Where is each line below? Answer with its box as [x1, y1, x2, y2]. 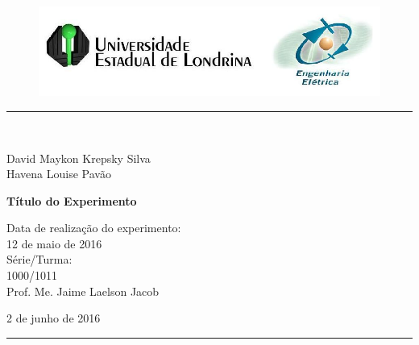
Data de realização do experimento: [6, 219, 181, 236]
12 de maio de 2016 [6, 235, 102, 251]
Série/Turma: [6, 251, 73, 268]
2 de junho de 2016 [6, 310, 101, 326]
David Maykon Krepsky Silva [6, 149, 151, 166]
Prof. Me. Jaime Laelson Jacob [6, 282, 160, 299]
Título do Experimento [6, 192, 137, 209]
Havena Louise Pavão [6, 165, 111, 182]
